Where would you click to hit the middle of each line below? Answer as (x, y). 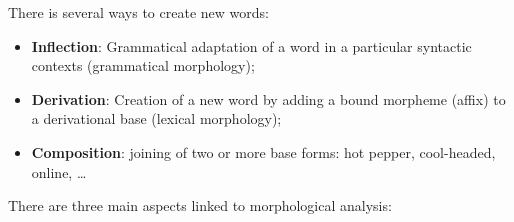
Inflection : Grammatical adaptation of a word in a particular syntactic (251, 45)
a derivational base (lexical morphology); (156, 118)
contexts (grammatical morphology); (143, 65)
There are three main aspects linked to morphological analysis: (200, 205)
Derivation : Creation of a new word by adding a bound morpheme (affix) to (268, 98)
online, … (59, 171)
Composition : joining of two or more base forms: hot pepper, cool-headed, (263, 151)
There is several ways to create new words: (138, 12)
